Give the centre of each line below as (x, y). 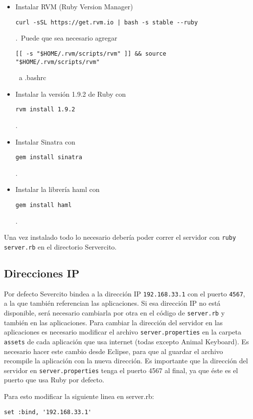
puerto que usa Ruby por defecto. (54, 380)
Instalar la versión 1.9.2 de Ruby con (70, 94)
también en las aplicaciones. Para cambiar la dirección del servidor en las (114, 322)
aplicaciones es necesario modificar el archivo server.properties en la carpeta (123, 332)
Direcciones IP (42, 273)
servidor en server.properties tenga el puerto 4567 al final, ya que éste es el (121, 370)
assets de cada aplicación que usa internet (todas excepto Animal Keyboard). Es (126, 341)
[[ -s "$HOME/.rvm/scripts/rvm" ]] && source (91, 53)
